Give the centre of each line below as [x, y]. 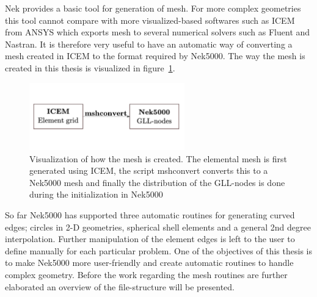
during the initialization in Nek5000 [96, 194]
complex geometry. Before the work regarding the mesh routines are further [146, 274]
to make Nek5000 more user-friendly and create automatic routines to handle [149, 263]
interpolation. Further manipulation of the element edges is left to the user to [150, 239]
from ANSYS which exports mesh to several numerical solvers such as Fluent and [158, 32]
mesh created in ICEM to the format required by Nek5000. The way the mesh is [155, 56]
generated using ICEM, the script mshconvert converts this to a [149, 170]
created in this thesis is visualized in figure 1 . [90, 67]
